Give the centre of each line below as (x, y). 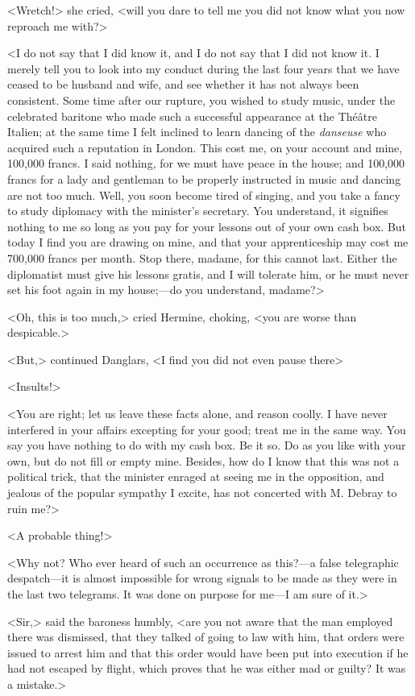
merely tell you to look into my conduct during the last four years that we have (203, 68)
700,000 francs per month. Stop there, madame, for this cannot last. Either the (202, 257)
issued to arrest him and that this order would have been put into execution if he (208, 652)
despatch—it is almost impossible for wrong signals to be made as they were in (202, 578)
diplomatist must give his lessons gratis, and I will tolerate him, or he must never (208, 273)
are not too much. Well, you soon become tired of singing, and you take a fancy (204, 195)
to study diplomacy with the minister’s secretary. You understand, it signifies (198, 211)
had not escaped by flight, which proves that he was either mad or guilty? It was (207, 668)
